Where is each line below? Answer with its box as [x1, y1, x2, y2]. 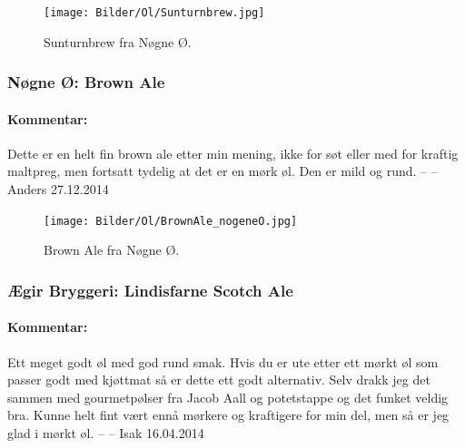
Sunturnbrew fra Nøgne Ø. [44, 32, 192, 51]
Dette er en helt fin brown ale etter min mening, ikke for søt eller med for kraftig [7, 143, 459, 162]
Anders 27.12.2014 [7, 180, 109, 199]
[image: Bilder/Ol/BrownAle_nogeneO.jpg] [44, 214, 298, 228]
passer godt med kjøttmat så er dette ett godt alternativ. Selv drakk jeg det [7, 370, 430, 389]
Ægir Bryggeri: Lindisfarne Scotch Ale [7, 278, 293, 301]
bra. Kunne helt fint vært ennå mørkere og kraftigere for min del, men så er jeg [7, 405, 450, 424]
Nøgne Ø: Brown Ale [7, 71, 165, 93]
